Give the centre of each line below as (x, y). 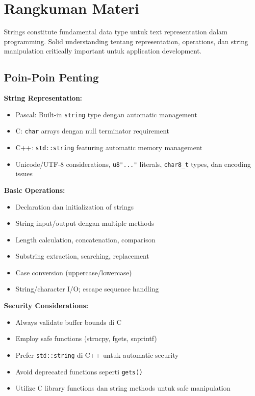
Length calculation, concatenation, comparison (85, 239)
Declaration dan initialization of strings (75, 206)
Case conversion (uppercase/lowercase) (74, 272)
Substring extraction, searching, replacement (82, 256)
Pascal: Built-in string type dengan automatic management (106, 114)
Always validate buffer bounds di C (68, 322)
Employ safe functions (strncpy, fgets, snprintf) (86, 338)
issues (24, 173)
